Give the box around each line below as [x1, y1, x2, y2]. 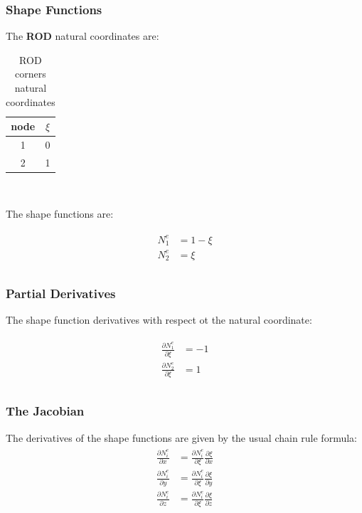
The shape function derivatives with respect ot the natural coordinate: [6, 312, 312, 327]
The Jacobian [6, 402, 85, 420]
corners [15, 66, 46, 81]
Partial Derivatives [6, 285, 116, 302]
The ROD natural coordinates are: [6, 28, 159, 43]
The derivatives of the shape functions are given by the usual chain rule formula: [6, 430, 357, 445]
